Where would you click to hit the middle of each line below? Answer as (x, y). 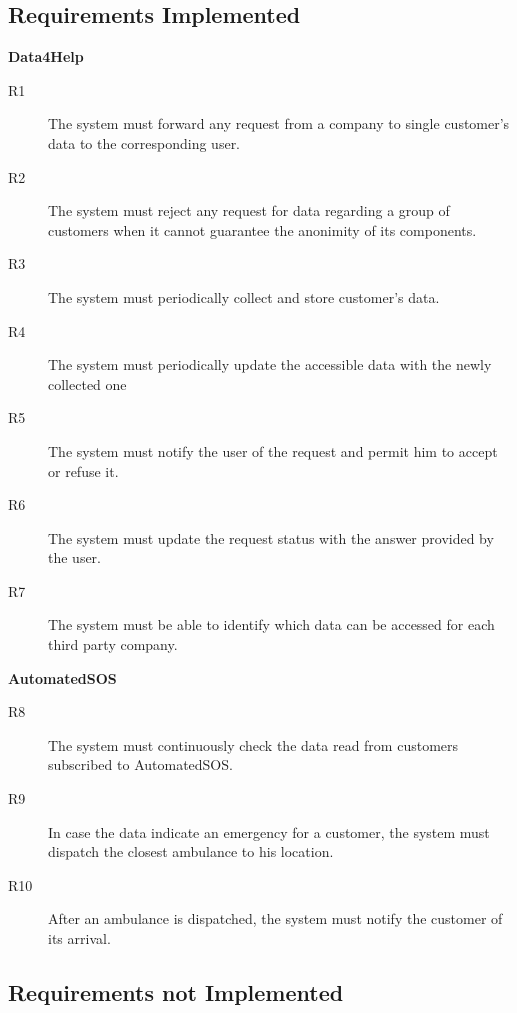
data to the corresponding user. (144, 142)
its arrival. (79, 938)
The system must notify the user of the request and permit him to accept (273, 450)
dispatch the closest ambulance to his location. (191, 851)
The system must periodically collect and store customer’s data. (244, 296)
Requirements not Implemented (176, 992)
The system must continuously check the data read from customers (253, 744)
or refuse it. (83, 470)
